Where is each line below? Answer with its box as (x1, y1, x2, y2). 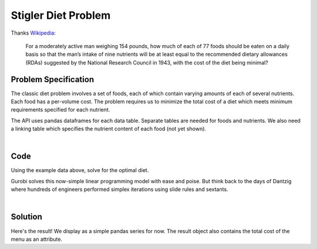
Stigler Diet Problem (11, 9, 111, 22)
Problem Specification (11, 74, 94, 85)
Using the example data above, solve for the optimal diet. (11, 167, 149, 174)
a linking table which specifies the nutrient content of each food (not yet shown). (11, 125, 207, 132)
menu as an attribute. (11, 235, 63, 243)
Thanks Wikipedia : (11, 29, 56, 36)
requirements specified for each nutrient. (11, 106, 110, 113)
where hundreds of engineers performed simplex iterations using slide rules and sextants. (11, 186, 228, 193)
